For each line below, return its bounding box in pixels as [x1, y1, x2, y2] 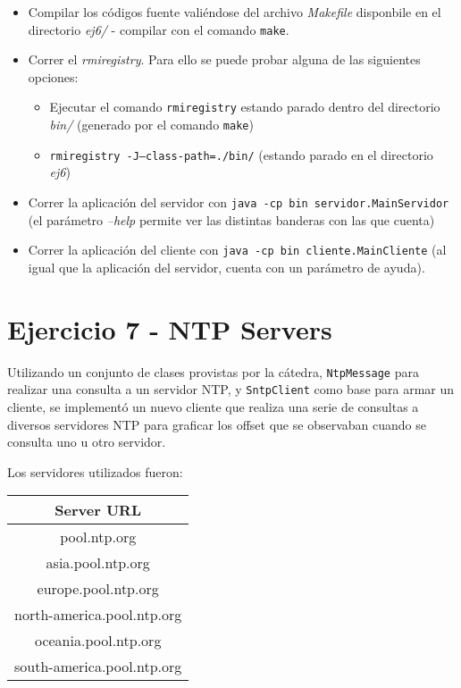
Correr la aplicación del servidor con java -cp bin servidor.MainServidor [28, 193, 449, 211]
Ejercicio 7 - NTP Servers [7, 310, 332, 347]
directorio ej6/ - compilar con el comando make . [28, 20, 289, 38]
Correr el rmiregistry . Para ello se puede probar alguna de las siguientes [28, 50, 421, 69]
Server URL [54, 499, 141, 521]
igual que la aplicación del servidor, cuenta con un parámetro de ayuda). [28, 257, 425, 276]
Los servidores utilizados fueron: [7, 462, 183, 481]
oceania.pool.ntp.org [34, 630, 162, 651]
